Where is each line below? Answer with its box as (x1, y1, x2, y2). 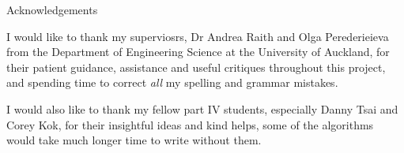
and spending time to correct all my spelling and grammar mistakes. (6, 74, 338, 91)
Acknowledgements (6, 2, 98, 17)
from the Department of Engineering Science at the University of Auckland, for (6, 43, 390, 60)
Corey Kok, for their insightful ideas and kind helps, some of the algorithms (6, 116, 374, 132)
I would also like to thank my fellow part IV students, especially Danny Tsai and (6, 100, 398, 117)
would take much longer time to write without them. (6, 132, 262, 148)
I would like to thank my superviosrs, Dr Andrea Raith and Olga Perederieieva (6, 28, 389, 44)
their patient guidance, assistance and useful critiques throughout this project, (6, 58, 386, 75)
